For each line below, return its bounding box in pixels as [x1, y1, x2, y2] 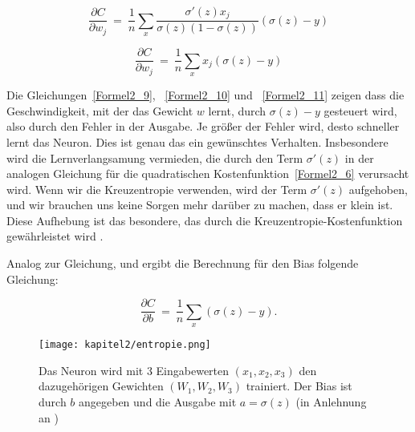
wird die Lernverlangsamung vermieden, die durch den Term [6, 149, 303, 166]
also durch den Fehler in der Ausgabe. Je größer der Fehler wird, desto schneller [6, 118, 400, 135]
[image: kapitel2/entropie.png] [39, 339, 211, 351]
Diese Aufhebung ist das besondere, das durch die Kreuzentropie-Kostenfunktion [6, 212, 403, 228]
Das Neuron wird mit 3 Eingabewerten [39, 361, 230, 378]
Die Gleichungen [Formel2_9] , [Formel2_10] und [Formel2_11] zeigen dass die [6, 87, 405, 103]
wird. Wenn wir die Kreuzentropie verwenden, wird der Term [6, 180, 307, 197]
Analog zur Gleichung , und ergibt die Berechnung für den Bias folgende [6, 255, 359, 272]
